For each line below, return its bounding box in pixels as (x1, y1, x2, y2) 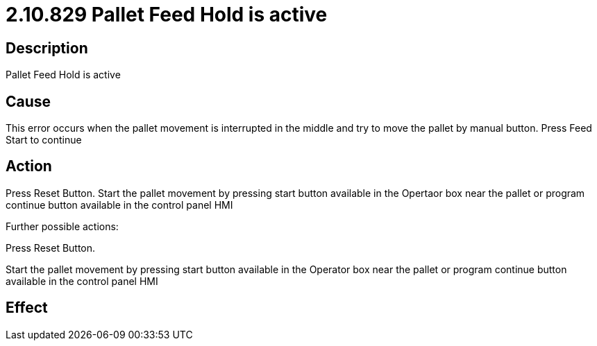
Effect (6, 299, 48, 317)
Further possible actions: (6, 220, 119, 232)
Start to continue (6, 134, 82, 146)
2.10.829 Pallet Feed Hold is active (6, 3, 328, 26)
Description (6, 39, 88, 57)
